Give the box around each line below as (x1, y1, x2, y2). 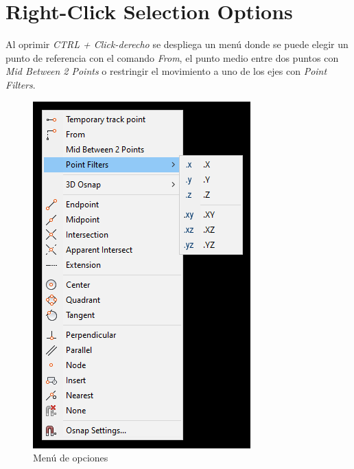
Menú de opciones (33, 450, 108, 465)
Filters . (5, 77, 36, 91)
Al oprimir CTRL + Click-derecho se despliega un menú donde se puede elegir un (5, 37, 349, 52)
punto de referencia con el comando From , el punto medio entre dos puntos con (5, 50, 339, 65)
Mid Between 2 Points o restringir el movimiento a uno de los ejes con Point (5, 64, 327, 78)
